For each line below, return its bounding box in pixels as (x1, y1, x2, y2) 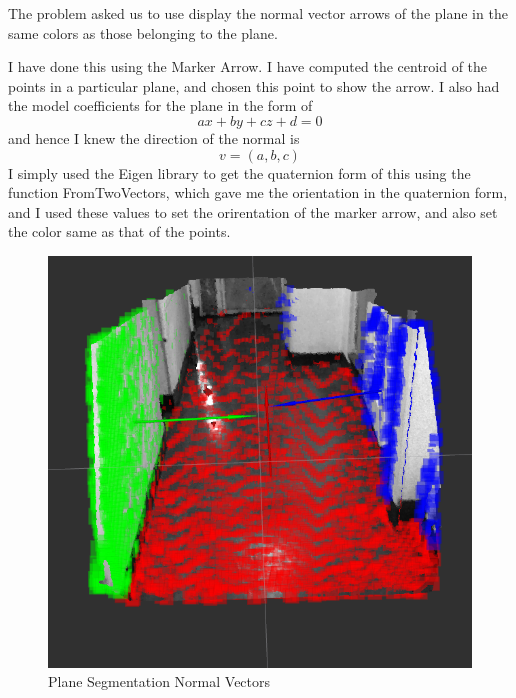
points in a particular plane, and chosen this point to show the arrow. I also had (8, 75, 500, 96)
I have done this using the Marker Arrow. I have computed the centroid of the (8, 56, 488, 77)
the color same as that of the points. (8, 221, 231, 242)
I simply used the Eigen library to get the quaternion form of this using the (8, 162, 471, 183)
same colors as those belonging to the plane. (8, 22, 278, 43)
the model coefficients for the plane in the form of (8, 95, 313, 116)
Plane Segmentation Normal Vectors (48, 671, 271, 692)
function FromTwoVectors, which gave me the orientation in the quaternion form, (8, 182, 508, 203)
